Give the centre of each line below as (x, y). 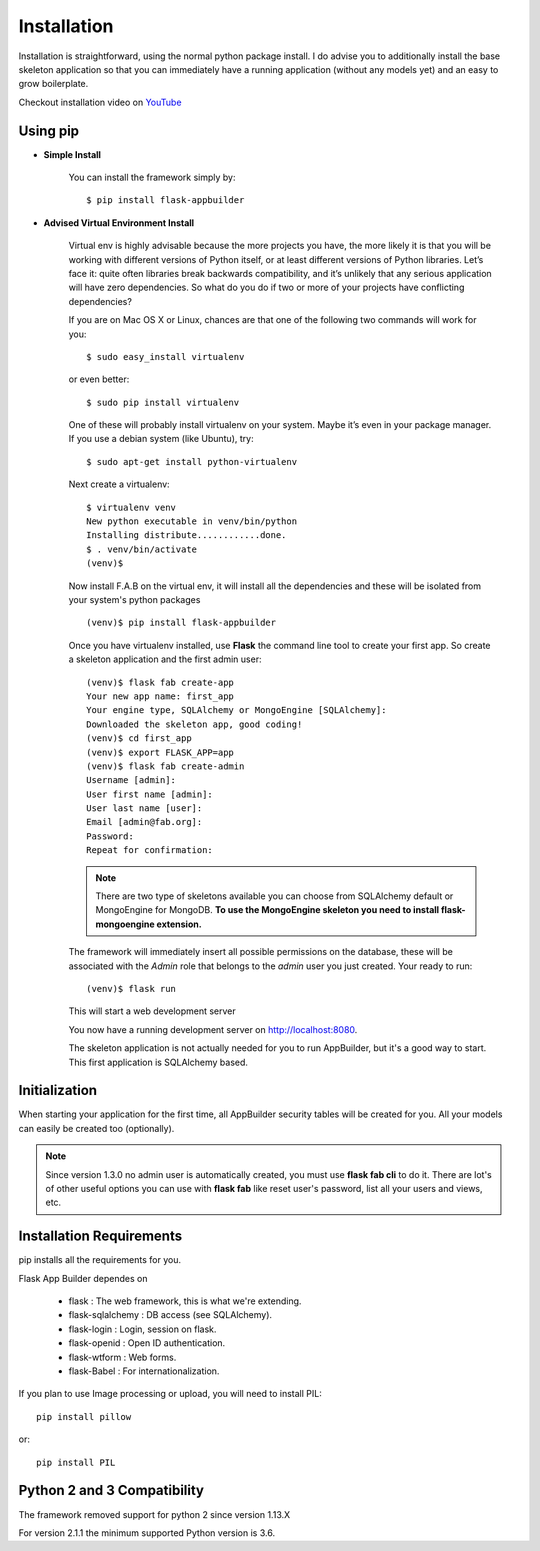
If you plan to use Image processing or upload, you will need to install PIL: (170, 1394)
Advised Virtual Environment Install (119, 222)
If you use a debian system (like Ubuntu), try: (161, 439)
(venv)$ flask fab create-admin (165, 766)
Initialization (58, 1090)
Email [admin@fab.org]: (144, 822)
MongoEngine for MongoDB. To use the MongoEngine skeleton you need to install (267, 910)
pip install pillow (84, 1416)
